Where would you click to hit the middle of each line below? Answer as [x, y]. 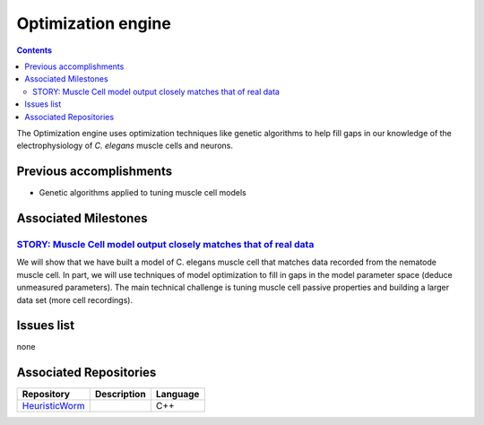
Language [177, 395]
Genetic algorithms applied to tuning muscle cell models [143, 193]
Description [121, 395]
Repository [46, 395]
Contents [35, 50]
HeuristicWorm [53, 406]
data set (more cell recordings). [75, 299]
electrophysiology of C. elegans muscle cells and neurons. [125, 146]
